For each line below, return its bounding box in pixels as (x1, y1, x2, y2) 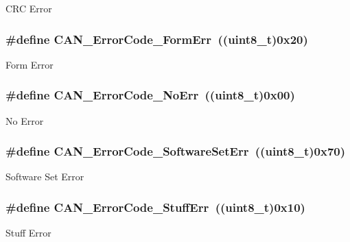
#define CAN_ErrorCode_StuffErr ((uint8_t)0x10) (5, 198, 305, 215)
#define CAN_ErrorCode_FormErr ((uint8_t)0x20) (5, 30, 308, 47)
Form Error (5, 57, 54, 71)
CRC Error (5, 1, 52, 15)
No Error (5, 113, 44, 128)
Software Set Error (5, 169, 84, 184)
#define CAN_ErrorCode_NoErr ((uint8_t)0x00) (5, 86, 295, 104)
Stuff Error (5, 226, 51, 240)
